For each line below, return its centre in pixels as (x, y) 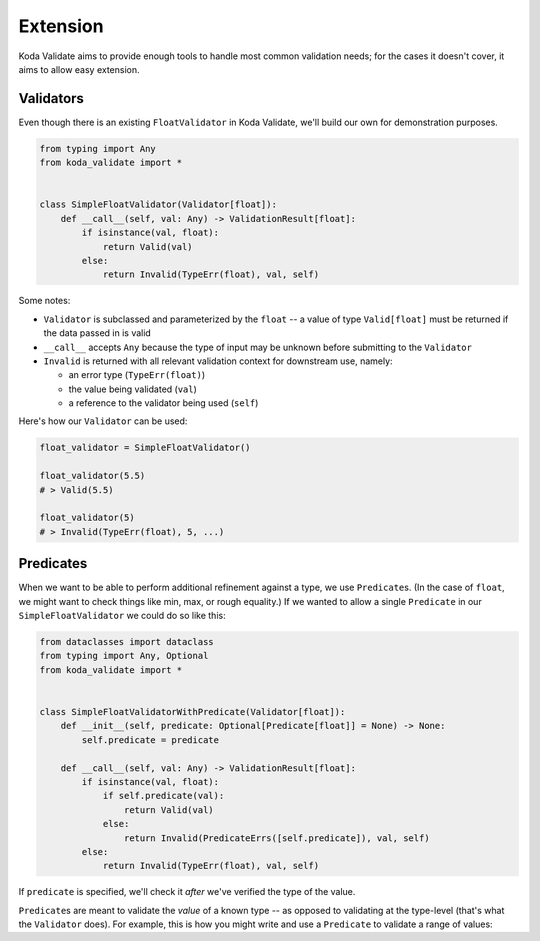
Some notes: (44, 301)
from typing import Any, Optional (124, 656)
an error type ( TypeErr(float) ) (136, 375)
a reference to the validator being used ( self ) (163, 403)
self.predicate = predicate (150, 739)
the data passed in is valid (97, 333)
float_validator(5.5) (92, 476)
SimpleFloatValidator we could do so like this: (122, 616)
